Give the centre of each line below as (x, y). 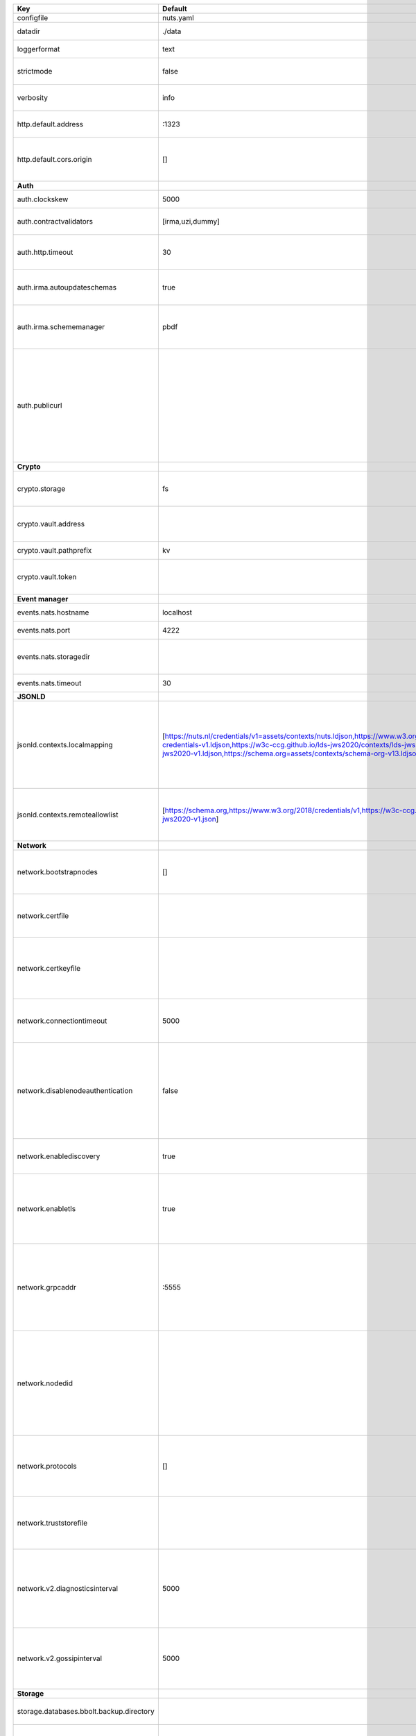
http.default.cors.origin (54, 159)
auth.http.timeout (45, 252)
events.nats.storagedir (53, 657)
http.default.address (50, 124)
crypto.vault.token (47, 577)
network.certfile (43, 916)
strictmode (35, 71)
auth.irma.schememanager (61, 327)
